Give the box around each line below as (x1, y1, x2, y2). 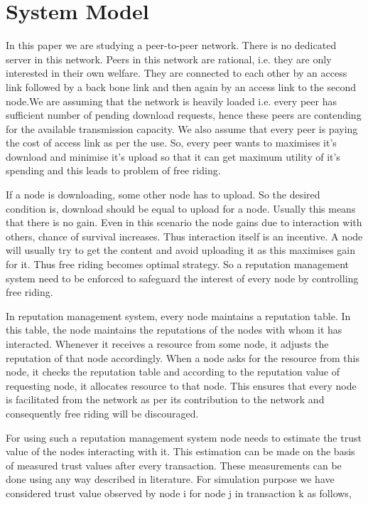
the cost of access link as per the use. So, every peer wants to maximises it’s (6, 135, 337, 150)
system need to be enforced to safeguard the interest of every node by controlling (6, 270, 359, 285)
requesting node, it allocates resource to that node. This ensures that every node (6, 378, 357, 393)
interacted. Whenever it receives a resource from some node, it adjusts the (6, 336, 329, 351)
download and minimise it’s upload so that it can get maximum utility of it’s (6, 149, 340, 164)
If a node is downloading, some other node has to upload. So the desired (6, 187, 320, 202)
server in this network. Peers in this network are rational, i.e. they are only (6, 51, 332, 66)
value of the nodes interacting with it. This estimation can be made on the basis (6, 444, 355, 459)
